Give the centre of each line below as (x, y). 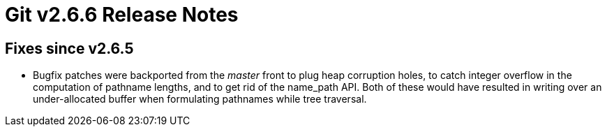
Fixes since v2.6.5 (69, 48)
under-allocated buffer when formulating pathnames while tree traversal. (200, 99)
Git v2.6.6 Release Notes (122, 15)
